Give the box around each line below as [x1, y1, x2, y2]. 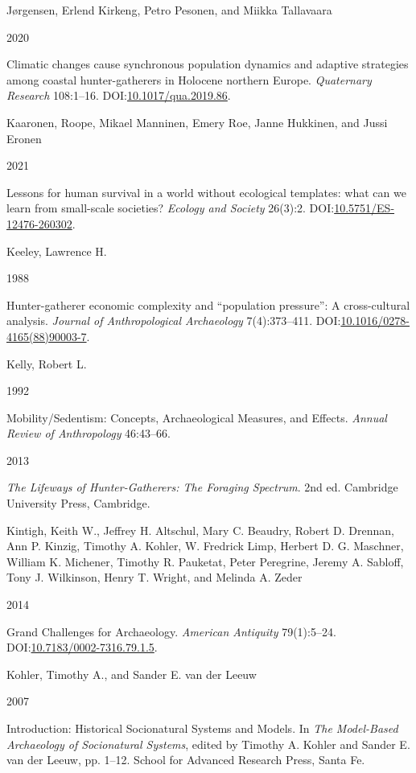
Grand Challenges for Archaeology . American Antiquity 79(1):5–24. [6, 623, 336, 639]
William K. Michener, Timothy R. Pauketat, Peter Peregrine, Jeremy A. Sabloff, [6, 553, 404, 569]
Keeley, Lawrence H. [6, 242, 107, 259]
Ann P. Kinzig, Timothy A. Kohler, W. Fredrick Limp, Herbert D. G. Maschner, [6, 537, 404, 554]
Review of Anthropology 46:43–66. [6, 425, 171, 442]
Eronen [6, 130, 42, 146]
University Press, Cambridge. [6, 495, 150, 512]
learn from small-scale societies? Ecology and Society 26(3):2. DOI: [6, 199, 335, 216]
